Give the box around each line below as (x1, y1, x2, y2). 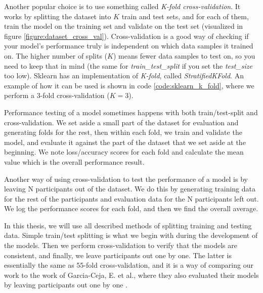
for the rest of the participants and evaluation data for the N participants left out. (4, 193, 259, 204)
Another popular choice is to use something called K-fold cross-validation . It (4, 1, 241, 11)
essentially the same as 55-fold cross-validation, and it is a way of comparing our (4, 260, 253, 270)
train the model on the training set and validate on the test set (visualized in (4, 21, 243, 31)
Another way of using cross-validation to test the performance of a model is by (4, 173, 248, 184)
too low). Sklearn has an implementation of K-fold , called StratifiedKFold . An (4, 70, 244, 81)
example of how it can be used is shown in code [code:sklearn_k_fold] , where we (4, 80, 254, 90)
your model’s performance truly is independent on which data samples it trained (4, 40, 253, 51)
